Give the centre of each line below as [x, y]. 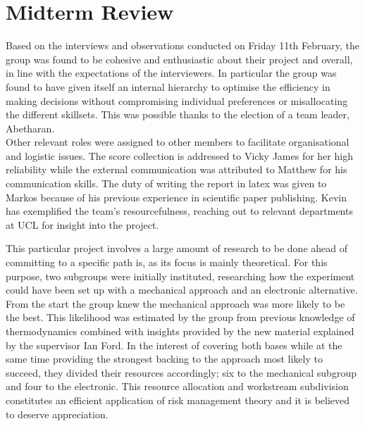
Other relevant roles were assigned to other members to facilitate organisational [178, 142]
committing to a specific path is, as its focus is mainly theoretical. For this [167, 262]
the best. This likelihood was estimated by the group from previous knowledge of [180, 317]
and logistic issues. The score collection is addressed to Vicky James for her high [179, 155]
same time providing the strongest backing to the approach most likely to [164, 359]
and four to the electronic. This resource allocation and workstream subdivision [177, 386]
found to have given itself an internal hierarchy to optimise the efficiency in [168, 86]
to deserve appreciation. [57, 414]
